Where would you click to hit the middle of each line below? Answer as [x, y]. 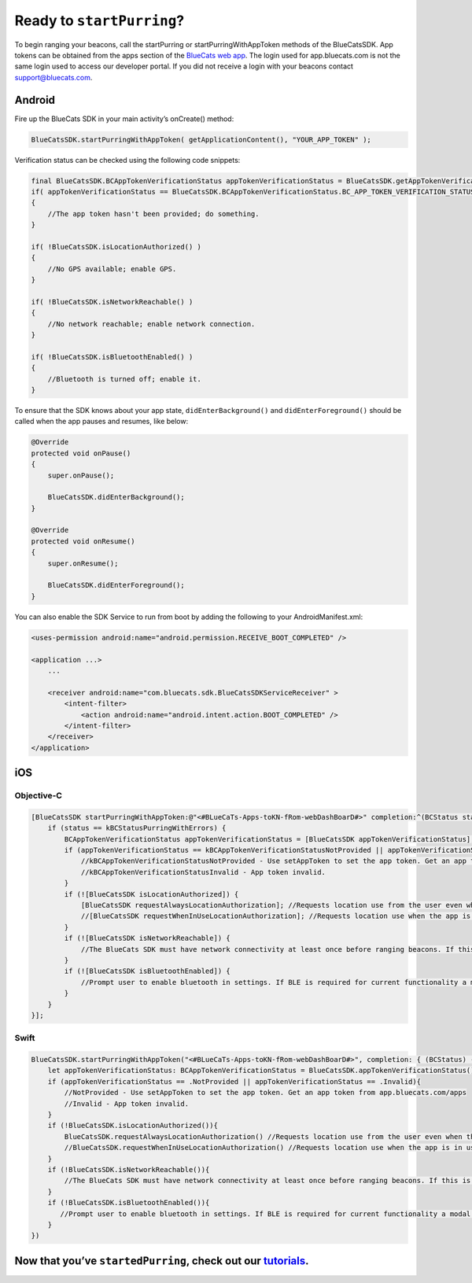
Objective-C [39, 796]
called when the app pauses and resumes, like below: [101, 422]
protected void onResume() [83, 541]
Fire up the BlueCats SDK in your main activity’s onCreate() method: [124, 119]
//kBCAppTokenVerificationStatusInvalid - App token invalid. [203, 872]
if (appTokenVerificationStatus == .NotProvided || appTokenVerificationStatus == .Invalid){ [234, 1081]
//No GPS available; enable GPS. [112, 269]
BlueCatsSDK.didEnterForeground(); [116, 585]
